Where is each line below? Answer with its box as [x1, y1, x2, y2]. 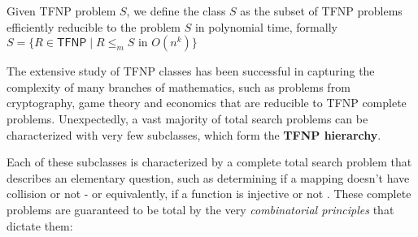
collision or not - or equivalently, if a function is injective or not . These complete [7, 185, 411, 202]
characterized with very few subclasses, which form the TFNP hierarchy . [7, 126, 381, 143]
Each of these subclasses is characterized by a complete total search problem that [7, 153, 412, 170]
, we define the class [126, 2, 226, 19]
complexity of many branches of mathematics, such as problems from [7, 78, 351, 95]
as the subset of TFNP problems [240, 2, 403, 19]
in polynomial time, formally [194, 18, 337, 35]
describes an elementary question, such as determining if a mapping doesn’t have [7, 169, 410, 186]
